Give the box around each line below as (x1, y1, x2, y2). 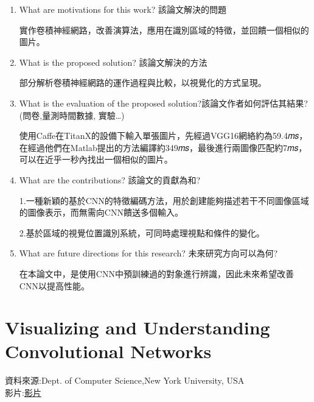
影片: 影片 (5, 386, 41, 398)
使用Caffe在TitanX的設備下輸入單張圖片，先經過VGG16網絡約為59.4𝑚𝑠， (19, 129, 308, 142)
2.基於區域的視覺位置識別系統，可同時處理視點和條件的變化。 (19, 226, 265, 239)
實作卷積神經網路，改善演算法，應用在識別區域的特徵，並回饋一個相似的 (19, 23, 309, 36)
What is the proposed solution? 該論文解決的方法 (19, 55, 208, 68)
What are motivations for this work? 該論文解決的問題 (19, 3, 226, 15)
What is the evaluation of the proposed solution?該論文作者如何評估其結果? (19, 96, 308, 109)
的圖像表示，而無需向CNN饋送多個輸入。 (19, 206, 183, 219)
